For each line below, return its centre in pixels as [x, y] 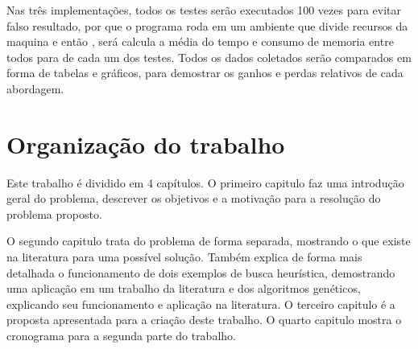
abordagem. [35, 88]
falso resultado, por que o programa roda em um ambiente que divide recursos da [207, 25]
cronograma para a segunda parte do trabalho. [121, 336]
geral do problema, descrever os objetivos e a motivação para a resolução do [194, 198]
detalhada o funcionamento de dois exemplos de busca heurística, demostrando [201, 272]
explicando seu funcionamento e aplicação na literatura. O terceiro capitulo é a [201, 304]
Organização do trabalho [146, 144]
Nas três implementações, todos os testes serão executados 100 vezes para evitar [204, 10]
